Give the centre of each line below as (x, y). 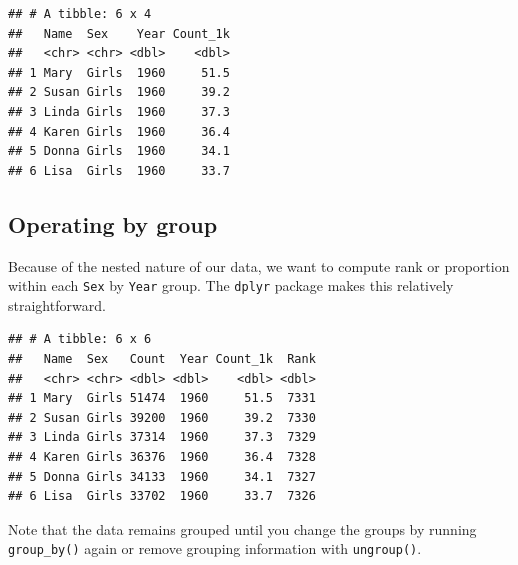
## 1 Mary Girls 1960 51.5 (119, 72)
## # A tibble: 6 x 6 (80, 339)
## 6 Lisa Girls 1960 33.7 (119, 170)
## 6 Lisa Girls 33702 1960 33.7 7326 (162, 496)
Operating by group (113, 223)
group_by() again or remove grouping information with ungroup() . (215, 548)
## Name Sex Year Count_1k (119, 33)
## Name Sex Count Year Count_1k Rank (162, 358)
